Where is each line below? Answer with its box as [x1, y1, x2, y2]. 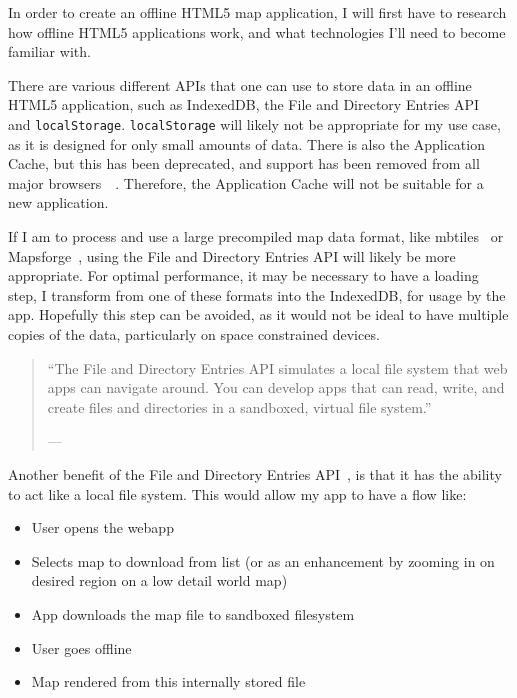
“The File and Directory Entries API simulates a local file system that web [47, 357, 508, 378]
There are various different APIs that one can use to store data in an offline [8, 74, 472, 95]
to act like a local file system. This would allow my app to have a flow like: [8, 483, 467, 504]
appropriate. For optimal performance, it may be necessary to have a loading [8, 265, 479, 286]
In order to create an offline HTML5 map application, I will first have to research [8, 2, 507, 22]
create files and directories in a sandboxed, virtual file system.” [47, 396, 432, 417]
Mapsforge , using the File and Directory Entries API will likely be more [8, 245, 456, 266]
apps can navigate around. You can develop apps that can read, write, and [47, 377, 505, 398]
